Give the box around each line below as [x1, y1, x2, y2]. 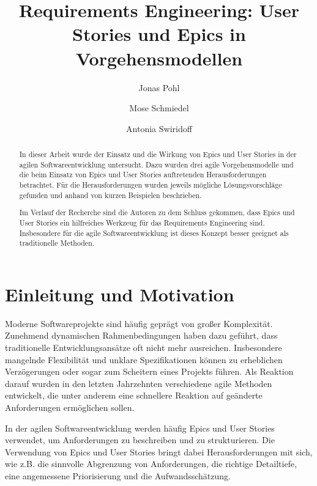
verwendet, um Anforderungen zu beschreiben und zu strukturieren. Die [5, 433, 275, 446]
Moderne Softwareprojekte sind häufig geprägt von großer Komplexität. [5, 317, 273, 330]
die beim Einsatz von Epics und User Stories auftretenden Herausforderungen [19, 169, 267, 180]
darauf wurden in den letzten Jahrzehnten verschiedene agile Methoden [5, 377, 272, 389]
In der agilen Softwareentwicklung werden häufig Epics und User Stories [5, 421, 275, 434]
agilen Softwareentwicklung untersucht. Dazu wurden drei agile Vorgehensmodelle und [19, 159, 294, 169]
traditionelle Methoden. [19, 238, 95, 248]
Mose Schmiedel [129, 101, 189, 114]
